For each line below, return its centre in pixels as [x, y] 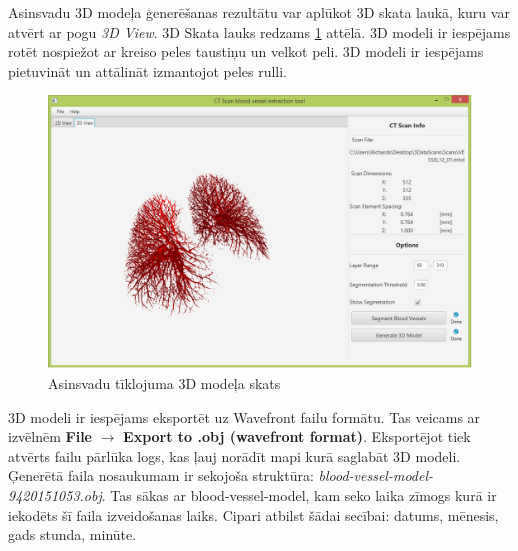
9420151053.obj [55, 495]
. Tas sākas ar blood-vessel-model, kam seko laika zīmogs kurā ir [299, 495]
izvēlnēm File [50, 436]
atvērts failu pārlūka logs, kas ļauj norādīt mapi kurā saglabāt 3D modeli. [234, 455]
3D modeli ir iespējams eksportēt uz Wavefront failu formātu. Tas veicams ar [244, 416]
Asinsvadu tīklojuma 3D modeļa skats [164, 383]
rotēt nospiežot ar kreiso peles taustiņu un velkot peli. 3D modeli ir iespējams [246, 51]
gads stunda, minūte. [72, 534]
